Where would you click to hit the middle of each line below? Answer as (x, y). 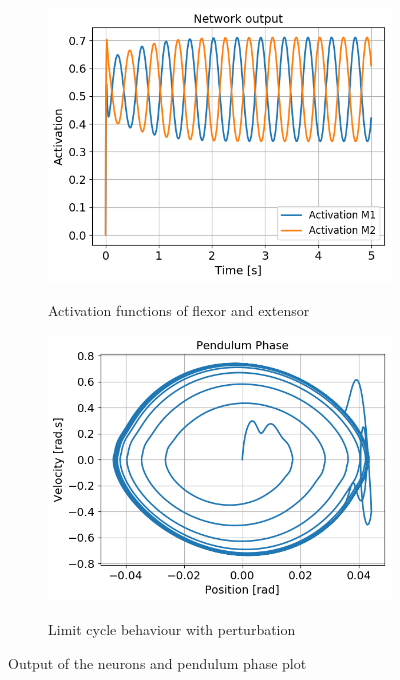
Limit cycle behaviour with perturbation (172, 628)
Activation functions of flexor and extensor (179, 310)
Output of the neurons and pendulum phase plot (157, 662)
